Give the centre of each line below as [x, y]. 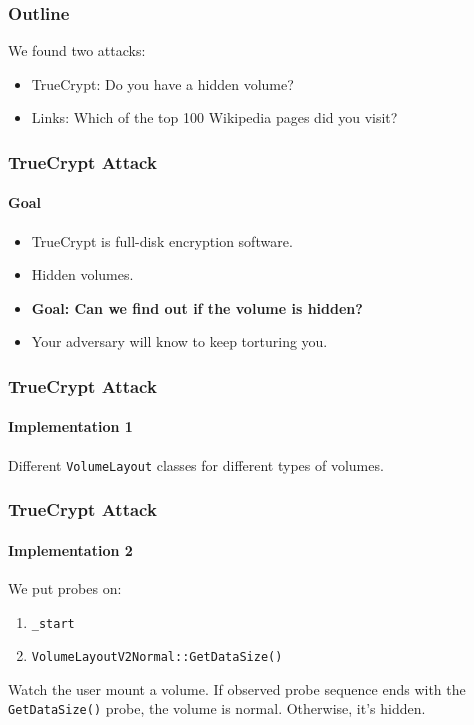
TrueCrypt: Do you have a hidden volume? [162, 83]
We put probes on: [65, 587]
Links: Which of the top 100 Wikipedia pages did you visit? [214, 117]
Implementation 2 [70, 549]
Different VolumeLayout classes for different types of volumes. [196, 464]
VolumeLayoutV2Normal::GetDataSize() [157, 657]
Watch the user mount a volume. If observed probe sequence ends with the [237, 688]
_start [53, 623]
